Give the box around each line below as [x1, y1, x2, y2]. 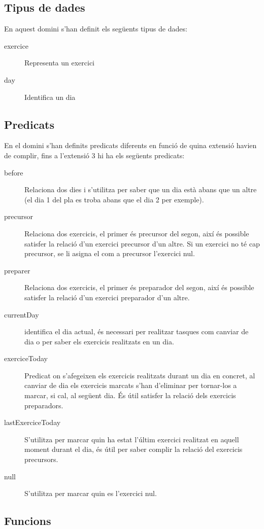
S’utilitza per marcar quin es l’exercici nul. [24, 488, 157, 499]
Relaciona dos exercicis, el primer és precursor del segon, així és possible [24, 228, 249, 238]
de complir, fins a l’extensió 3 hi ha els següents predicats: [4, 150, 185, 160]
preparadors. [24, 400, 63, 410]
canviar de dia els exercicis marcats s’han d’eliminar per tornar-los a [24, 380, 237, 391]
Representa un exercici [24, 57, 94, 68]
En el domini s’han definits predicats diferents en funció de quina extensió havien [4, 140, 257, 151]
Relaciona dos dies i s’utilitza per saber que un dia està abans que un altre [24, 184, 257, 195]
